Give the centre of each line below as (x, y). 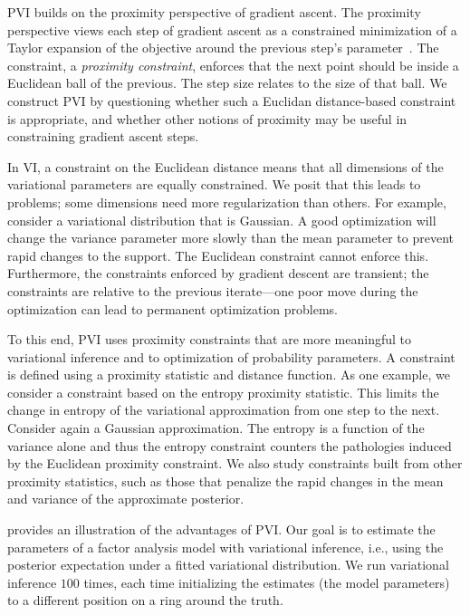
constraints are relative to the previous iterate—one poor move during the (213, 290)
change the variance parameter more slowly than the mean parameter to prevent (231, 238)
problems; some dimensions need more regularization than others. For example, (227, 202)
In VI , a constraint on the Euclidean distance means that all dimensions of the (225, 166)
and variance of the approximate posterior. (126, 499)
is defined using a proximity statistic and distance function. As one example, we (229, 375)
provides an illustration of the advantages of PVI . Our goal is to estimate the (221, 529)
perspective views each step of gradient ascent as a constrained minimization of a (232, 29)
